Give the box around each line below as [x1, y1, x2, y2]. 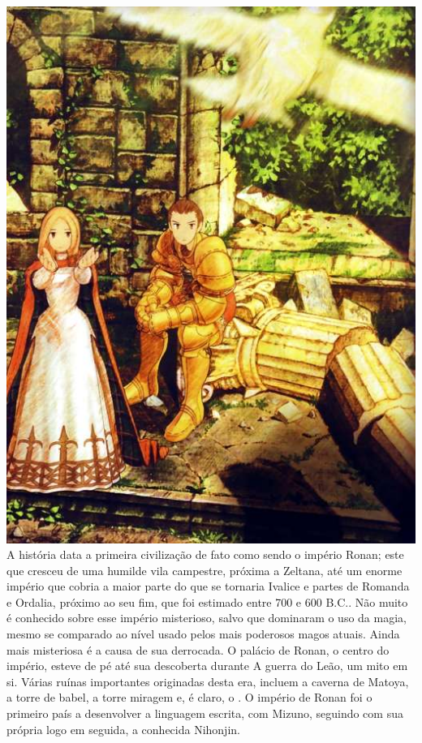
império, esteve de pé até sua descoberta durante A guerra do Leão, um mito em [6, 657, 408, 674]
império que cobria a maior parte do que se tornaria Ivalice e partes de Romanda [6, 578, 410, 595]
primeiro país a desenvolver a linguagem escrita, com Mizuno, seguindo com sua [6, 705, 403, 722]
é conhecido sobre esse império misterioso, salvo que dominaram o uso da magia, [6, 609, 407, 626]
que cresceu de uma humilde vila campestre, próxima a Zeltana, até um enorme [6, 561, 403, 578]
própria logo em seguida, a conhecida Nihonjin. [6, 720, 240, 737]
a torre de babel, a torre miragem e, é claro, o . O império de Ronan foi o [6, 689, 372, 706]
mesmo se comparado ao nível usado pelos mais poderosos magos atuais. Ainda [6, 625, 400, 642]
